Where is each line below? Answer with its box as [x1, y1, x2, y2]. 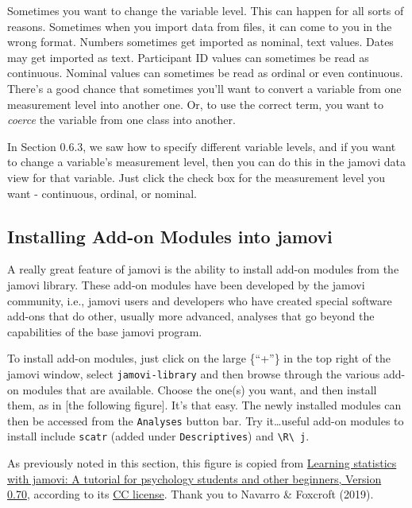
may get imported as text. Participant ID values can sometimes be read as [7, 48, 369, 65]
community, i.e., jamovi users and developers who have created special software [7, 292, 392, 308]
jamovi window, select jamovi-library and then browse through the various [7, 365, 380, 382]
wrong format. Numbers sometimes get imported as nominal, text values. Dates [7, 33, 394, 50]
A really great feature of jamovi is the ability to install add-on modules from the [7, 261, 399, 277]
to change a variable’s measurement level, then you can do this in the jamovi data [7, 153, 406, 170]
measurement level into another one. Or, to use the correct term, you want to [7, 95, 383, 112]
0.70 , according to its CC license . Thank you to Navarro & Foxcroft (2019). [7, 486, 374, 502]
